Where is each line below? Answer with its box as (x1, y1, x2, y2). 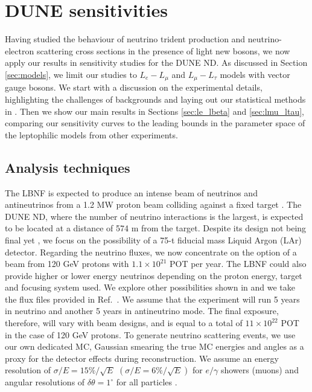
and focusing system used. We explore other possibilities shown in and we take (5, 281, 295, 294)
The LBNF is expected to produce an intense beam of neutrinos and (5, 186, 258, 199)
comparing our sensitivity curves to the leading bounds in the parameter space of (5, 117, 305, 129)
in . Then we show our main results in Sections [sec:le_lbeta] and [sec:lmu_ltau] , (5, 104, 305, 117)
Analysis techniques (5, 158, 130, 176)
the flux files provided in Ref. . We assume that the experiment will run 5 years (5, 292, 300, 305)
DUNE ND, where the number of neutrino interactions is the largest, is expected (5, 210, 304, 222)
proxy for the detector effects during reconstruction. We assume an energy (5, 352, 279, 364)
